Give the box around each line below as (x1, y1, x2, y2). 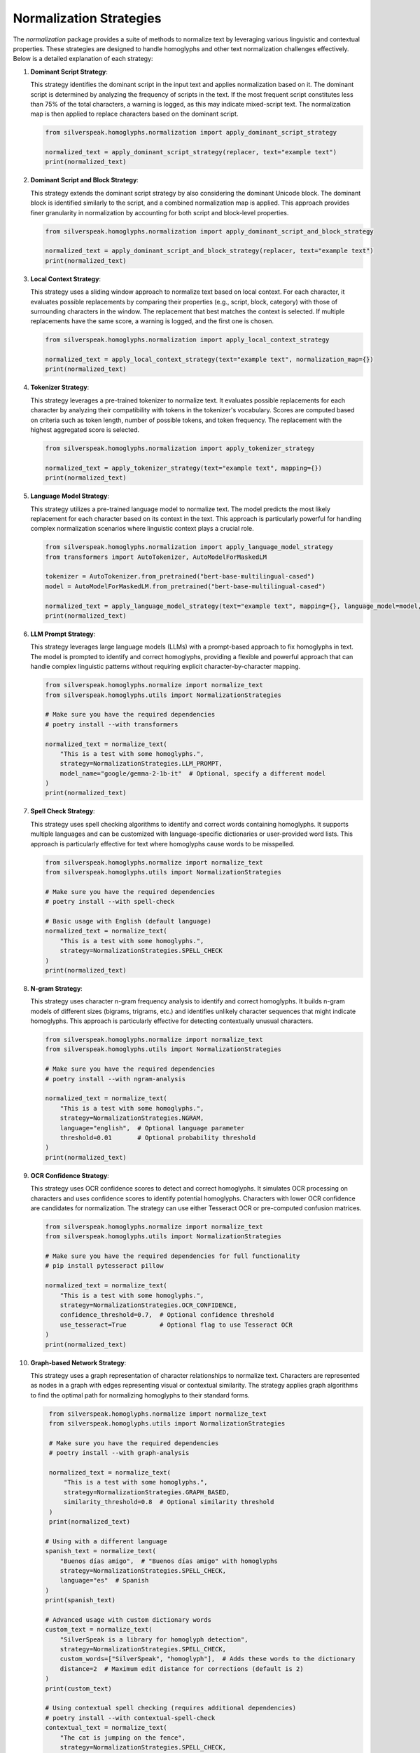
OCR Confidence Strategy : (30, 1171, 110, 1179)
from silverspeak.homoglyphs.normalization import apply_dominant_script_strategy (45, 128, 337, 137)
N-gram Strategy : (30, 984, 83, 992)
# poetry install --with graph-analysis (49, 1449, 190, 1457)
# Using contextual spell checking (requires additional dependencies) (45, 1704, 297, 1712)
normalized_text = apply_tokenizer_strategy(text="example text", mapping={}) (45, 463, 322, 472)
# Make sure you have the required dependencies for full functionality (45, 1252, 300, 1260)
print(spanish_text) (45, 1596, 115, 1604)
